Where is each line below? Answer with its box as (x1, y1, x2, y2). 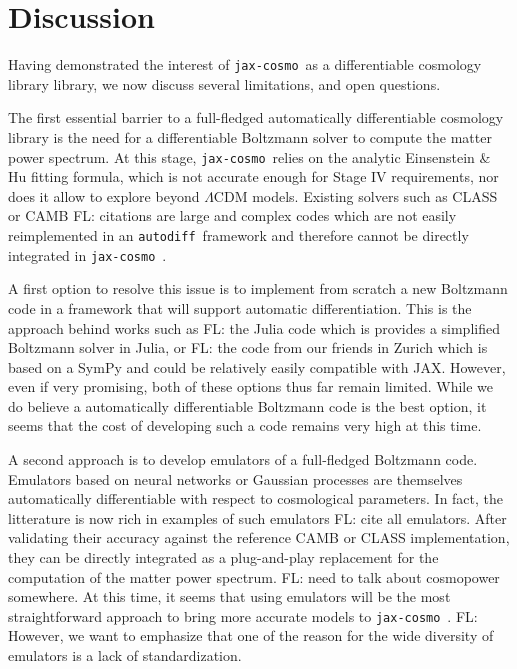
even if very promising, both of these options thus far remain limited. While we (8, 376, 494, 397)
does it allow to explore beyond (8, 185, 200, 206)
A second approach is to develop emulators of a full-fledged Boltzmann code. (8, 449, 478, 470)
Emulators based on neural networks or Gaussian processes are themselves (8, 468, 463, 489)
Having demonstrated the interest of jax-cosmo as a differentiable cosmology (8, 54, 482, 75)
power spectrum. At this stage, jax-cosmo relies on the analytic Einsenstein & (8, 146, 491, 167)
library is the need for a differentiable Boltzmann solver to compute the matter (8, 126, 492, 147)
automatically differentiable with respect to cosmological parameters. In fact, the (8, 488, 504, 509)
